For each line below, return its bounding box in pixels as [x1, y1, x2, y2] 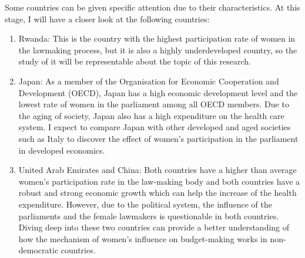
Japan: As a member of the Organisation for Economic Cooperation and [18, 74, 279, 87]
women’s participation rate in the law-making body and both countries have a [18, 175, 300, 187]
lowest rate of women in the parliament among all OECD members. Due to [18, 98, 289, 110]
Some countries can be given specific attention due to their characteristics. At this [5, 1, 300, 13]
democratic [18, 244, 59, 256]
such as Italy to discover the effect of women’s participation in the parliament [18, 132, 299, 144]
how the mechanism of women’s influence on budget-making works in [18, 232, 267, 245]
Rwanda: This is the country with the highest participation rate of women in [18, 32, 296, 45]
